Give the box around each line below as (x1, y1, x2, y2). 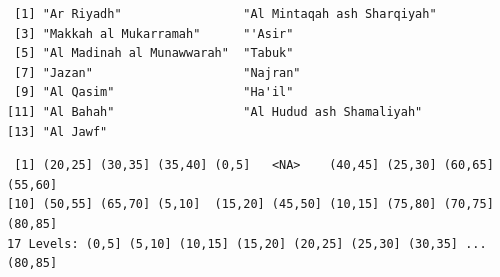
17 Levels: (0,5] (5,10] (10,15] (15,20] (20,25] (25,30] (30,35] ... (7, 236, 487, 251)
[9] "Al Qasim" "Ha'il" (14, 85, 294, 100)
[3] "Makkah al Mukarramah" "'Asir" (14, 26, 294, 41)
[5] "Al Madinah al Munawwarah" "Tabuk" (14, 46, 294, 61)
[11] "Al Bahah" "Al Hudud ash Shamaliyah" (7, 104, 423, 119)
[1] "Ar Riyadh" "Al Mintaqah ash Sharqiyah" (14, 7, 437, 21)
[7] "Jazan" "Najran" (14, 65, 301, 80)
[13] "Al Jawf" (7, 124, 108, 139)
